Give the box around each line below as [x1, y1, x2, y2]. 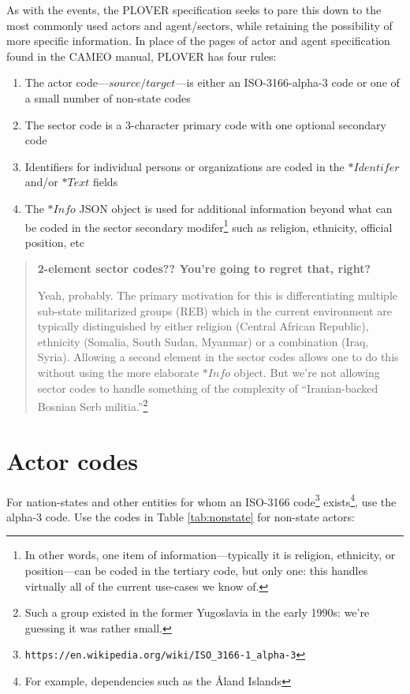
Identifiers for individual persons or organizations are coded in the [24, 158, 345, 174]
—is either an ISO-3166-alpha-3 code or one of [175, 74, 400, 91]
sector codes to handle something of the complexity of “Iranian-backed [37, 379, 378, 396]
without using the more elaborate [37, 364, 199, 380]
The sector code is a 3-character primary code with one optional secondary [24, 116, 386, 132]
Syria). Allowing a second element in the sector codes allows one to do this [37, 349, 399, 365]
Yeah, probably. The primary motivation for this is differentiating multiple [37, 286, 397, 303]
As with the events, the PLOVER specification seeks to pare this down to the [6, 2, 382, 17]
